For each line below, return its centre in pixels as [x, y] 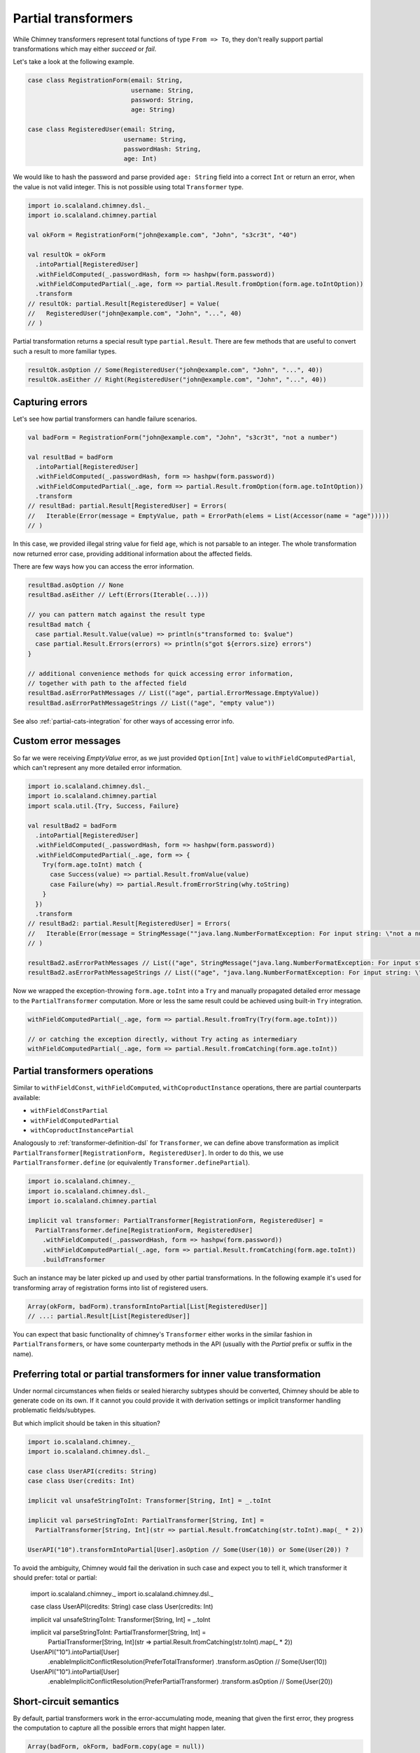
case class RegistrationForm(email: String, [105, 80]
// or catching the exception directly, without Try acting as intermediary [162, 1039]
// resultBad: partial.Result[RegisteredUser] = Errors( [127, 506]
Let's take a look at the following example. [73, 62]
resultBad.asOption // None [76, 585]
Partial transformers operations [83, 1071]
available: [27, 1097]
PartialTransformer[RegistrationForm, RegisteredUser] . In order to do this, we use [148, 1153]
